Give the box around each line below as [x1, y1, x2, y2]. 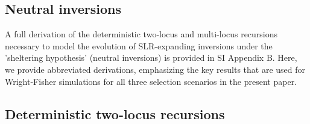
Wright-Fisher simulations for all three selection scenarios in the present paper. [5, 75, 297, 87]
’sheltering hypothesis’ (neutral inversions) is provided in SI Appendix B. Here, [5, 51, 297, 64]
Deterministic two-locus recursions [5, 104, 225, 123]
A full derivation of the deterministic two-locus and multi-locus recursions [5, 28, 278, 40]
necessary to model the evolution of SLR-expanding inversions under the [5, 39, 273, 52]
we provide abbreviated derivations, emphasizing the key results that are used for [5, 63, 306, 75]
